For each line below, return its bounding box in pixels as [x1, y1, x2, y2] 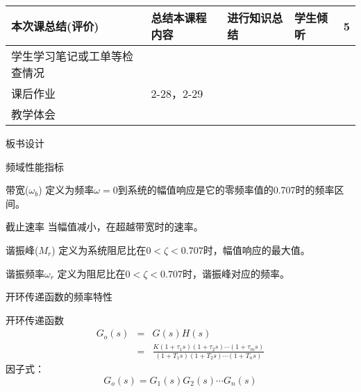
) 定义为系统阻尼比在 [51, 242, 146, 257]
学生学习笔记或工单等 [11, 48, 123, 64]
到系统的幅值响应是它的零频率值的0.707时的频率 [117, 182, 335, 197]
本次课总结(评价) [11, 18, 99, 34]
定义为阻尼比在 [57, 266, 126, 280]
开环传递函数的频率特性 [6, 289, 112, 304]
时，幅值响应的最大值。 [203, 242, 310, 257]
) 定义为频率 [38, 182, 94, 197]
